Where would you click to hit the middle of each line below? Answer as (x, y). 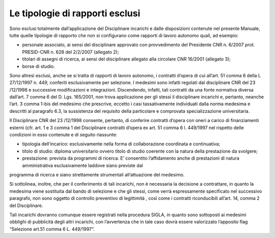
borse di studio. (39, 66)
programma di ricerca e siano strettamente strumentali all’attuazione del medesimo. (97, 174)
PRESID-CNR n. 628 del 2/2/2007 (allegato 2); (71, 52)
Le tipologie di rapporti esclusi (75, 13)
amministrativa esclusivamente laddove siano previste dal (82, 165)
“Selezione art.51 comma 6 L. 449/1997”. (52, 229)
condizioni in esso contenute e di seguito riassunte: (63, 135)
